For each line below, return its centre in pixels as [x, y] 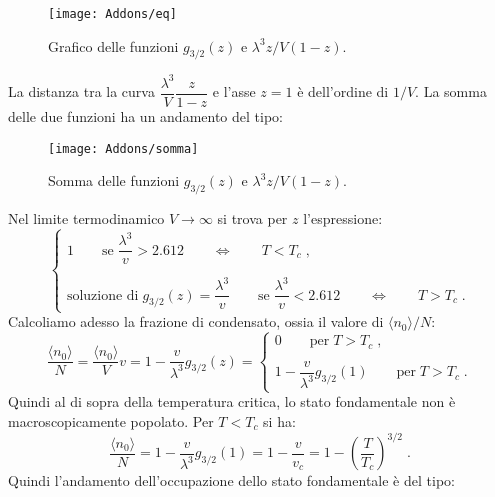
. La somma [451, 91]
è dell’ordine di [343, 91]
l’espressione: [343, 218]
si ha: [279, 421]
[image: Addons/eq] [112, 14]
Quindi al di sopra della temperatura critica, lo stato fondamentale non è [232, 401]
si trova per [252, 218]
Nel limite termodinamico [86, 218]
